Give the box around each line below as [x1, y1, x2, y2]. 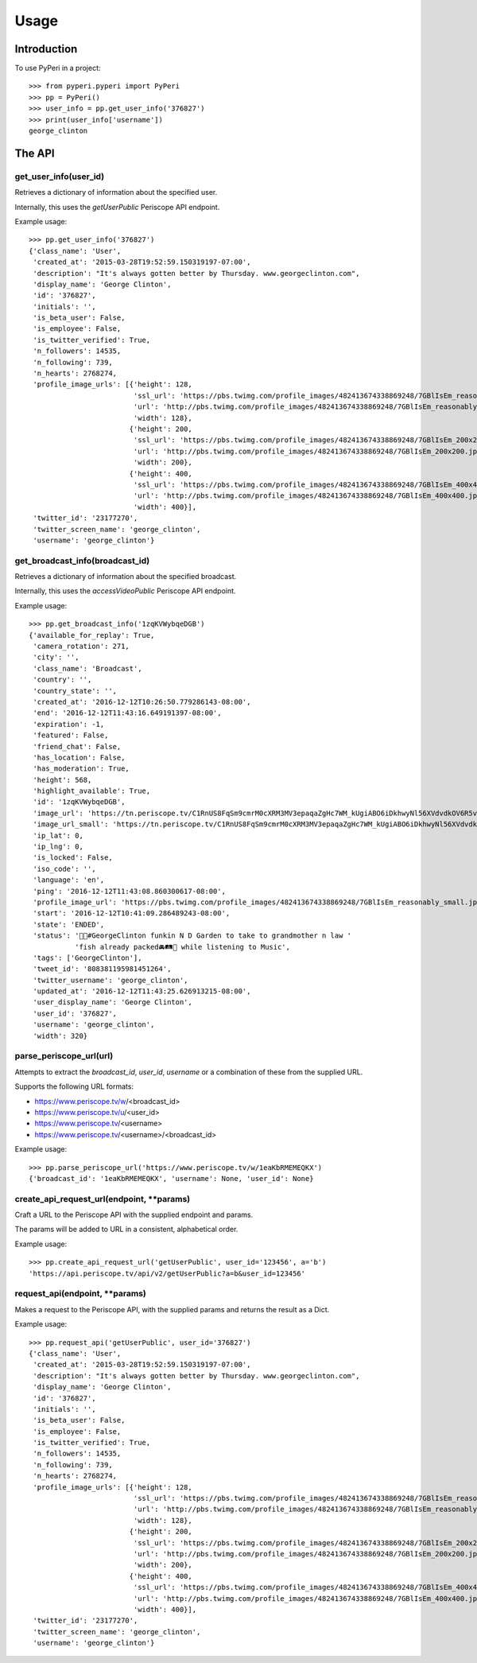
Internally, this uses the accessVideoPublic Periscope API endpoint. [14, 586, 236, 596]
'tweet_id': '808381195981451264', [33, 965, 172, 973]
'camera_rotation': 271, [33, 641, 130, 651]
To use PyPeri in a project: [14, 64, 101, 73]
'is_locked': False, [33, 853, 113, 862]
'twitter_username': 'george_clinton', [33, 975, 188, 985]
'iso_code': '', [33, 864, 96, 873]
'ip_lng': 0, [33, 842, 83, 851]
